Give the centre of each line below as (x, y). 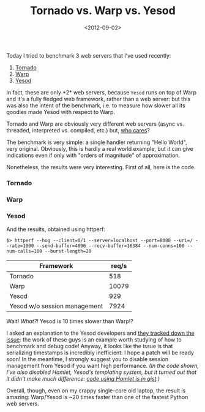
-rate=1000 (20, 246)
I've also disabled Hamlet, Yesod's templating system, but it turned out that (102, 372)
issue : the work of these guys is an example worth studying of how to (94, 340)
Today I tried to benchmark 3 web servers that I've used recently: (89, 55)
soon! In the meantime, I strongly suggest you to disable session (88, 359)
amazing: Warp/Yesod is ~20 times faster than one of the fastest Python (97, 397)
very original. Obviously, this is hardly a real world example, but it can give (100, 148)
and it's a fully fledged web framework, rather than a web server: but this (99, 99)
